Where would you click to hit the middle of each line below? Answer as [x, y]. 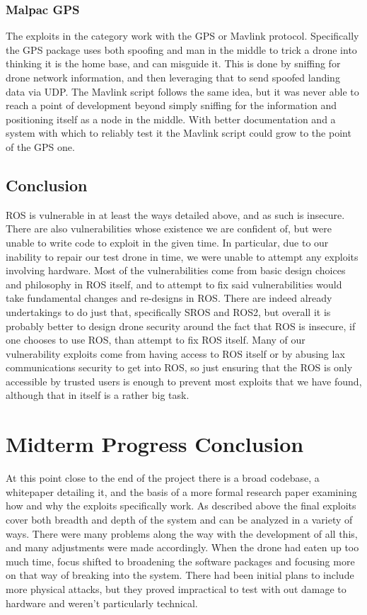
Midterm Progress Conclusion [155, 444]
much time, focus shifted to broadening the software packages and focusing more [180, 561]
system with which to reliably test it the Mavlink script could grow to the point [179, 133]
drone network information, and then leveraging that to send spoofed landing [173, 77]
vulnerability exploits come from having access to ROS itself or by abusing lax [175, 353]
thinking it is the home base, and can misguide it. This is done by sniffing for [173, 63]
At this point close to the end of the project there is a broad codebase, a [163, 478]
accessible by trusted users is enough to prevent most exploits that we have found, [184, 381]
